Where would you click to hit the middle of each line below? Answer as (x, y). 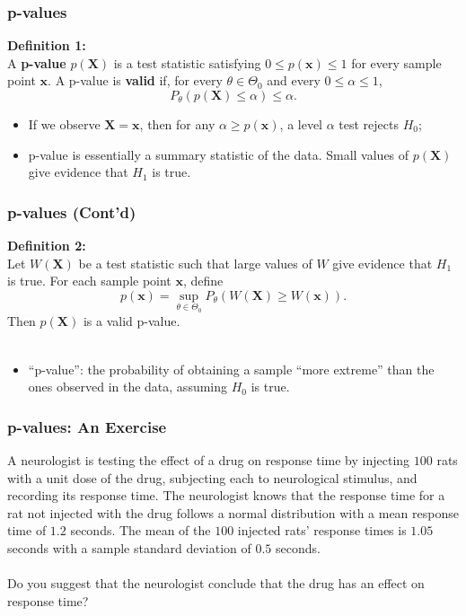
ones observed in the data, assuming (128, 387)
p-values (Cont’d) (72, 211)
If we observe (64, 124)
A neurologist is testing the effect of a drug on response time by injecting (209, 460)
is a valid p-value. (132, 321)
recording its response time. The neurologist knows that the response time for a (226, 495)
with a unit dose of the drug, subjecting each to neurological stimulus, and (212, 477)
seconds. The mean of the (141, 530)
